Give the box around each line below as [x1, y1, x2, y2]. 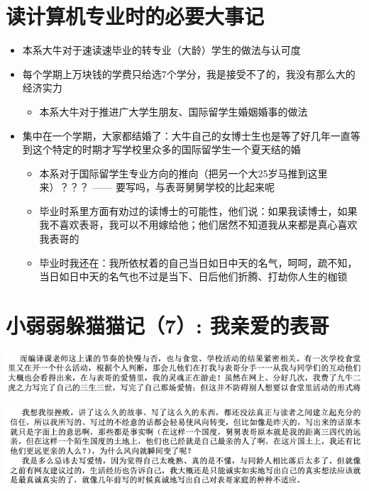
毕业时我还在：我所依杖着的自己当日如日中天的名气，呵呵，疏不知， [39, 255, 358, 270]
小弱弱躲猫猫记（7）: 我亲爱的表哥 [6, 311, 329, 340]
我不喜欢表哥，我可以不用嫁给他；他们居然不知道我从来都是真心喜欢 [39, 217, 358, 232]
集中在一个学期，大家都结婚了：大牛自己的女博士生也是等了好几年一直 [22, 128, 351, 143]
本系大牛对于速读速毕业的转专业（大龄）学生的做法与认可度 [22, 43, 301, 57]
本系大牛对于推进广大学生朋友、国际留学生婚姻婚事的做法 [39, 104, 308, 118]
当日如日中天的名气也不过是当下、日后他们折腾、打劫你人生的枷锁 [39, 269, 348, 284]
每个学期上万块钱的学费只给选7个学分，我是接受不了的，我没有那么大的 [22, 66, 356, 81]
